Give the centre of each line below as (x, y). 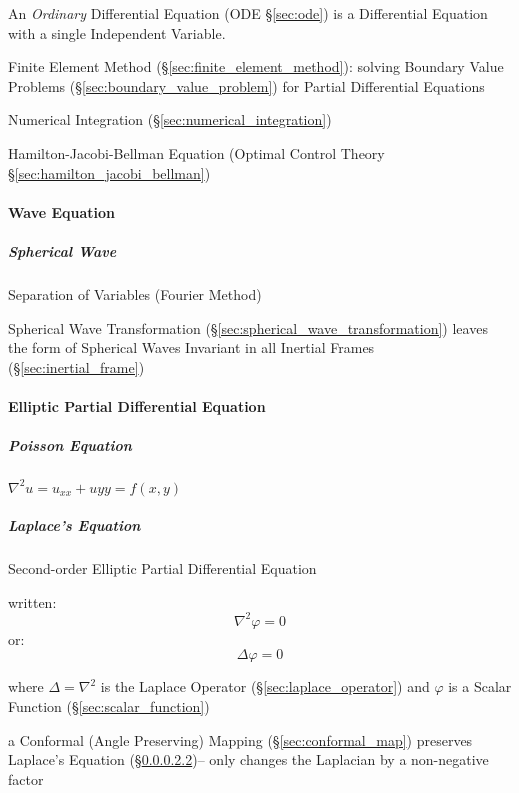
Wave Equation (62, 211)
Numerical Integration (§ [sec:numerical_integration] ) (170, 119)
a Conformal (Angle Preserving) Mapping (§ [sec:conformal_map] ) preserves (240, 739)
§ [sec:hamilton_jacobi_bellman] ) (109, 172)
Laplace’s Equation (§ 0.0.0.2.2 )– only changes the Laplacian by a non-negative (248, 759)
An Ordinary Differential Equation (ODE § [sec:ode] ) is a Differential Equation (248, 13)
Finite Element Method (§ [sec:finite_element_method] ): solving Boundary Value (256, 66)
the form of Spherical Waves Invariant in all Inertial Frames (191, 347)
